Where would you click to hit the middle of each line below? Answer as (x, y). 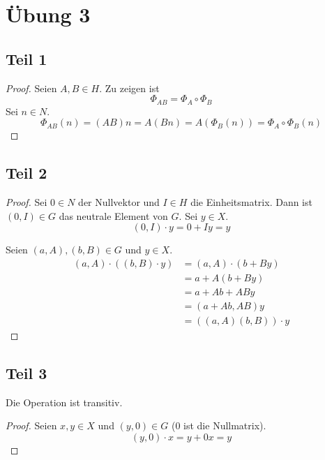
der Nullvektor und (119, 202)
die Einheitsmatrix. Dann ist (251, 202)
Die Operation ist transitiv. (64, 402)
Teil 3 (27, 372)
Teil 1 (27, 58)
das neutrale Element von (113, 215)
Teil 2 (27, 173)
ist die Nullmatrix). (225, 425)
